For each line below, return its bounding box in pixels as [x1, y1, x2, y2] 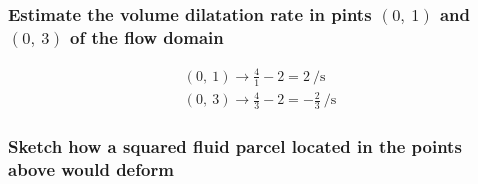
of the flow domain [70, 24, 224, 49]
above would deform [8, 156, 174, 181]
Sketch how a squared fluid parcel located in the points [8, 133, 462, 158]
